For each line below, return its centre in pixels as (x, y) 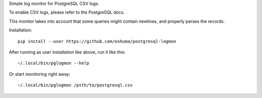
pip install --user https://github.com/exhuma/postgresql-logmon (97, 41)
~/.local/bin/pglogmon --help (54, 63)
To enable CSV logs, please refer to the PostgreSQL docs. (67, 13)
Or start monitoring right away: (40, 74)
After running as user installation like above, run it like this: (67, 52)
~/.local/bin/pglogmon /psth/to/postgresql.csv (75, 85)
